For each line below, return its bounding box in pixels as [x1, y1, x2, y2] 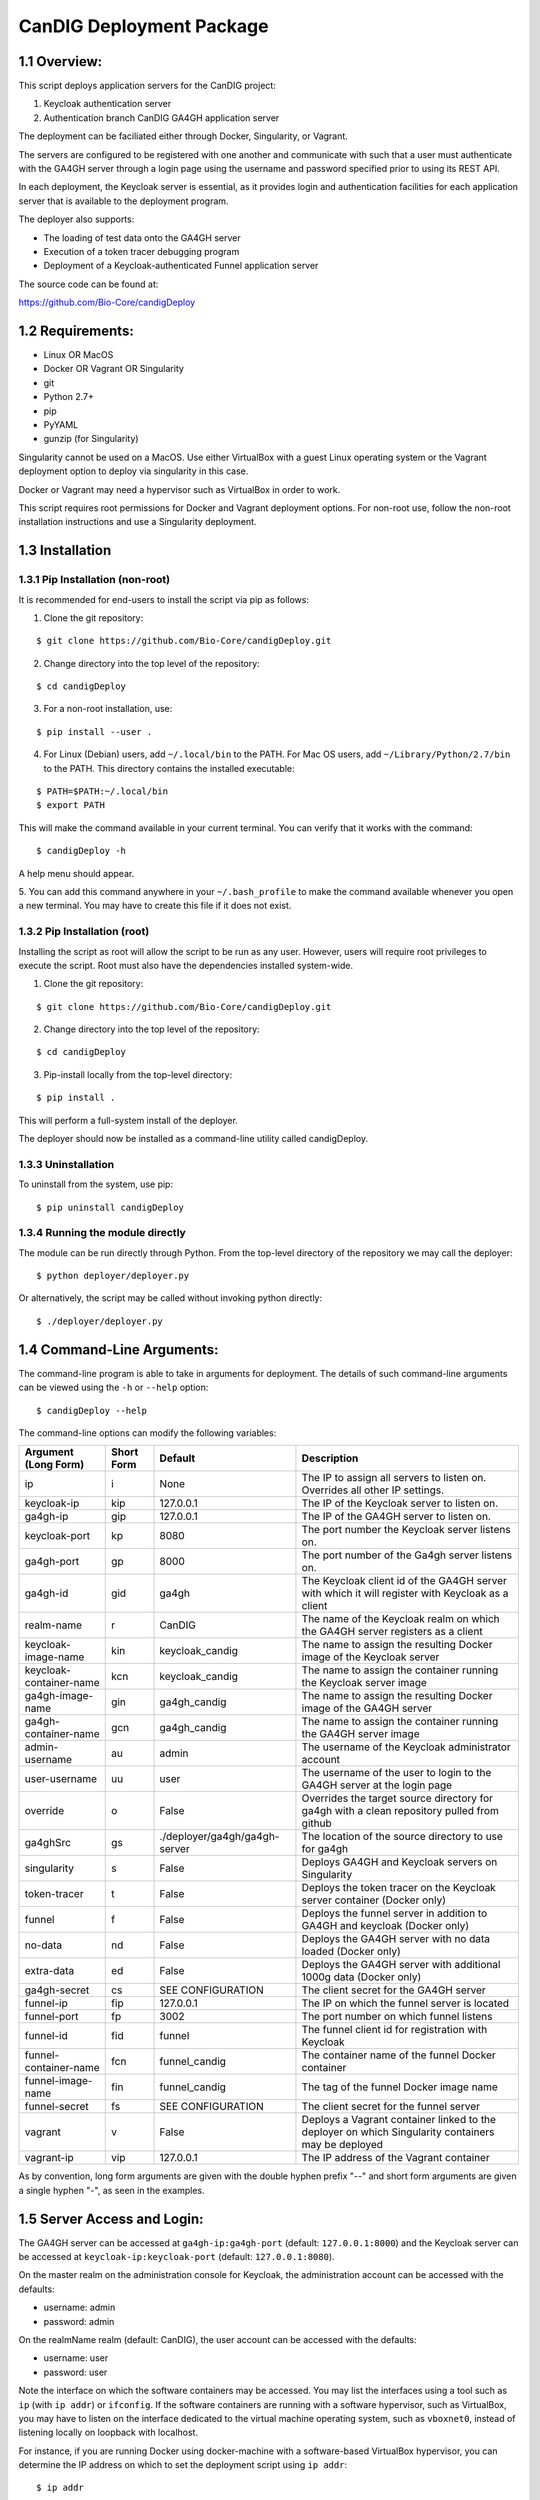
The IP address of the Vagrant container [301, 2151, 490, 2165]
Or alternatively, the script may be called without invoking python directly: [18, 1292, 323, 1304]
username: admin [43, 2301, 116, 2314]
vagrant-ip [24, 2151, 74, 2165]
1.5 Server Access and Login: [18, 2210, 204, 2227]
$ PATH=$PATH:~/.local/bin [36, 786, 169, 797]
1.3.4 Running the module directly [18, 1226, 187, 1240]
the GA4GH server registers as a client [301, 1625, 484, 1639]
